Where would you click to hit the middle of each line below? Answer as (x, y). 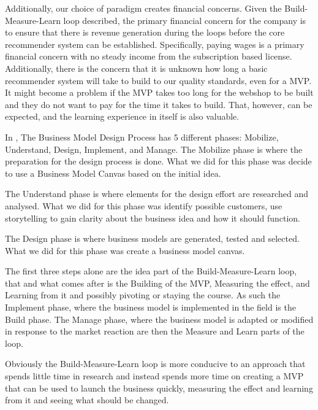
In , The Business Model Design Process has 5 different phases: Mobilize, (142, 137)
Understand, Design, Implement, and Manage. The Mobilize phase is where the (154, 149)
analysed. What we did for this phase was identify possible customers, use (144, 205)
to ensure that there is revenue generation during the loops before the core (145, 32)
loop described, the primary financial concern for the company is (185, 20)
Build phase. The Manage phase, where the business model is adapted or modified (159, 319)
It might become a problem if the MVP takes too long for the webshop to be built (159, 92)
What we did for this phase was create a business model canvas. (125, 250)
